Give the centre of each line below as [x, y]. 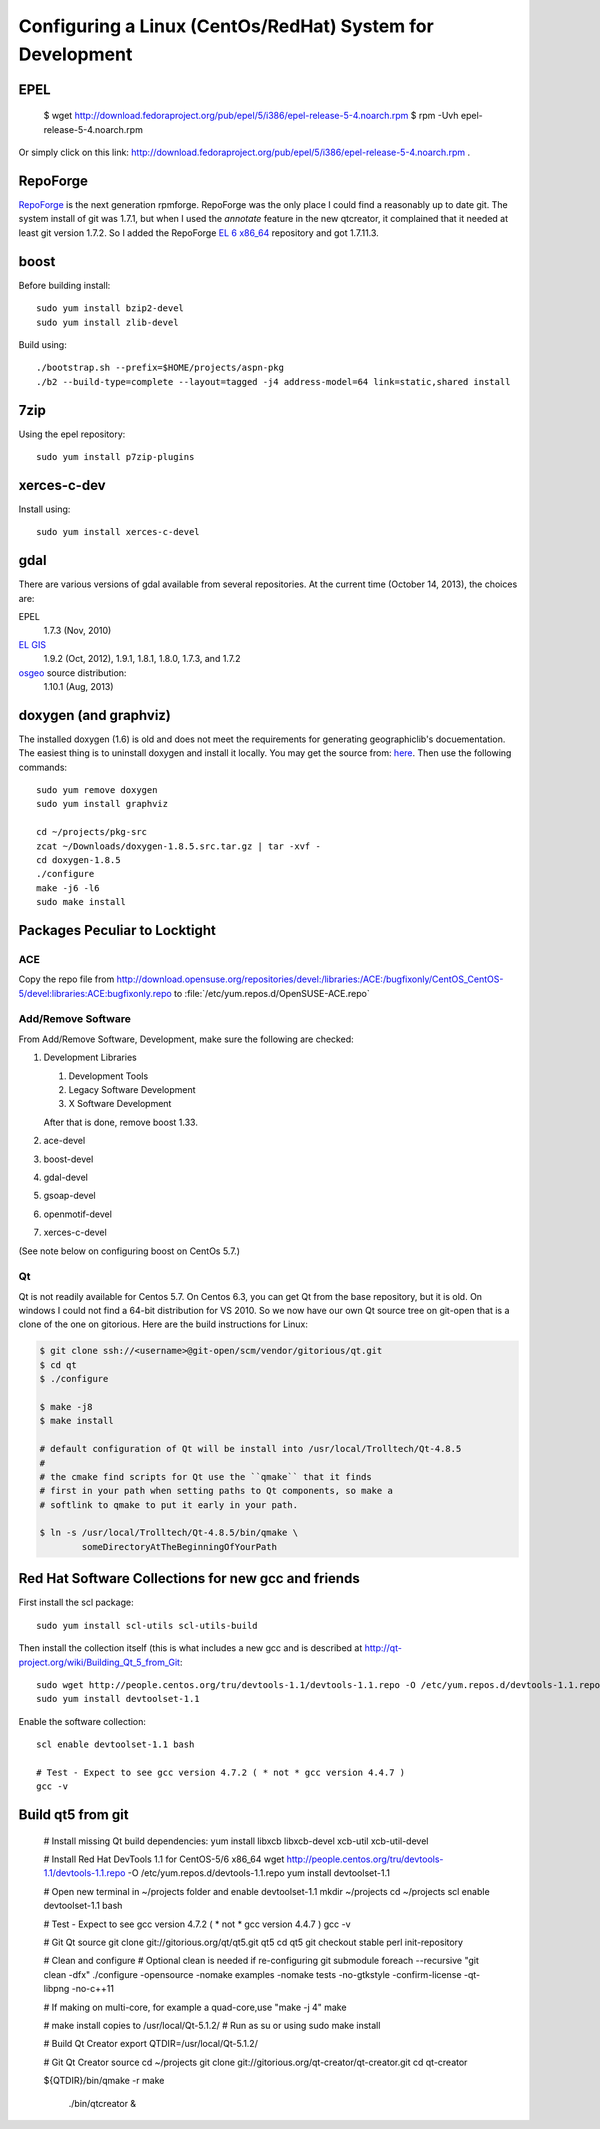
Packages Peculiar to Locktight [117, 930]
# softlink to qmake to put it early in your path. [169, 1504]
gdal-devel [66, 1177]
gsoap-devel [69, 1196]
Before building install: [64, 285]
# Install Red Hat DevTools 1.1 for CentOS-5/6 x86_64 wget [164, 1859]
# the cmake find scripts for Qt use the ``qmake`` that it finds [205, 1476]
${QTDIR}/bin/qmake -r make [104, 2081]
